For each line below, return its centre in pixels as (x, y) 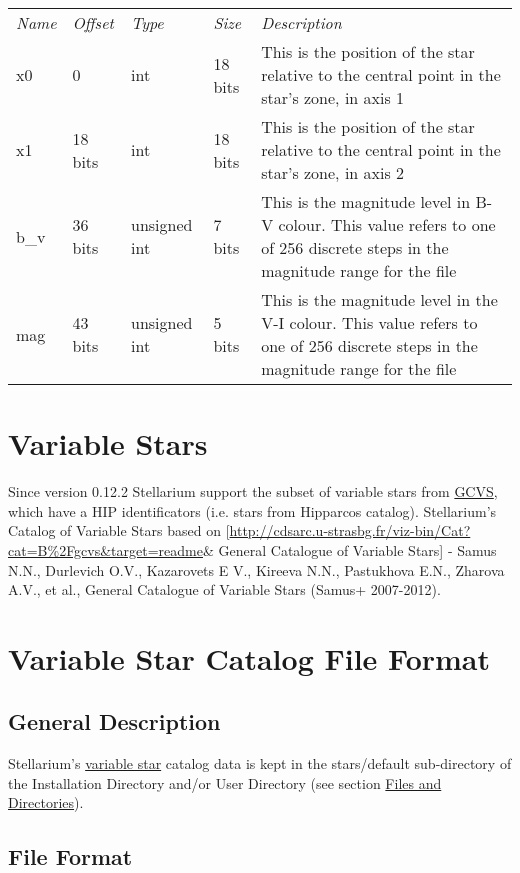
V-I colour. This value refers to (369, 322)
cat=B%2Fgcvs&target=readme (105, 549)
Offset (93, 22)
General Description (114, 721)
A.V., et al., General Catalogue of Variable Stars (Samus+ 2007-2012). (224, 589)
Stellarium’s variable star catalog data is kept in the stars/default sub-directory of (260, 763)
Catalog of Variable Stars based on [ (119, 530)
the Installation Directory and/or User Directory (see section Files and (225, 782)
